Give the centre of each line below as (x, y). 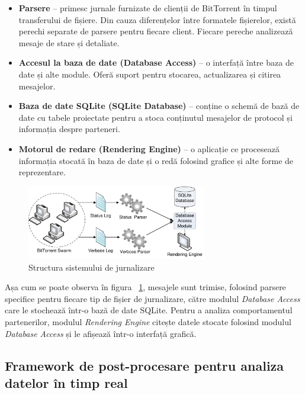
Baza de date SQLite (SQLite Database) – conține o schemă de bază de (159, 106)
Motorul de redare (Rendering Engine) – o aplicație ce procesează (149, 148)
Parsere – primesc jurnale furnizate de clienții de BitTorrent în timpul (148, 8)
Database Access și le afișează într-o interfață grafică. (101, 333)
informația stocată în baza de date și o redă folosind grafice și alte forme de (156, 160)
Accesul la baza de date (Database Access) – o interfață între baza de (156, 62)
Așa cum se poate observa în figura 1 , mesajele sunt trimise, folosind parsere (145, 287)
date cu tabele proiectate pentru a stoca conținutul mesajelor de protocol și (155, 117)
